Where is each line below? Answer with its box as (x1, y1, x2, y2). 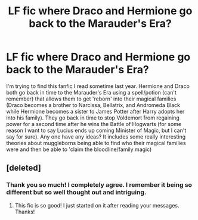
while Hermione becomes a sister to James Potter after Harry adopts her (6, 108, 185, 115)
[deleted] (6, 163, 42, 173)
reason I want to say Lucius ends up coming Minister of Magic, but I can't (6, 127, 187, 134)
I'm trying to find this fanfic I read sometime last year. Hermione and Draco (6, 82, 190, 90)
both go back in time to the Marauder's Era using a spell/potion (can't (6, 89, 177, 96)
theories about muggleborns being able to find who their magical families (6, 139, 186, 146)
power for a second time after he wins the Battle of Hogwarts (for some (6, 120, 182, 127)
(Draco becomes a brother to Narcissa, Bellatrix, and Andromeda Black (6, 101, 181, 108)
